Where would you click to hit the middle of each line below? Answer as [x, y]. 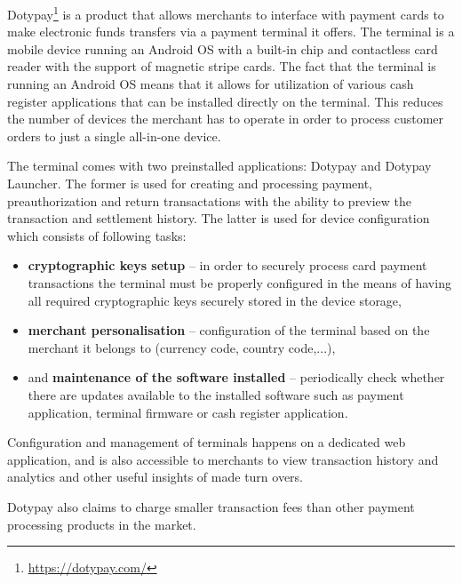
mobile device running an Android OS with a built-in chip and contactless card [223, 48]
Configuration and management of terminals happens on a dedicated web [207, 442]
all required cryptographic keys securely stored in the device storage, [215, 300]
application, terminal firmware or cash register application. [188, 412]
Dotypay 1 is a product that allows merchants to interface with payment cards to [226, 13]
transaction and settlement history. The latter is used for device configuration [219, 218]
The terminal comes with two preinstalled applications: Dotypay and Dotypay [219, 166]
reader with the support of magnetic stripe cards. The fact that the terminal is [222, 66]
